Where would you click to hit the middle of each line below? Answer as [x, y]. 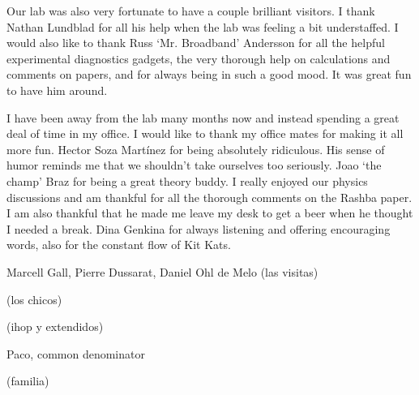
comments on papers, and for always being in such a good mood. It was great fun [209, 74]
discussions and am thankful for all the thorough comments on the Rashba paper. [209, 197]
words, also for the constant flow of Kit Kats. [119, 245]
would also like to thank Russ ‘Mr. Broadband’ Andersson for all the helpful [196, 43]
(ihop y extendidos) [55, 326]
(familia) [28, 381]
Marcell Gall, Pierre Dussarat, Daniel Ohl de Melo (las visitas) [162, 271]
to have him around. [57, 90]
